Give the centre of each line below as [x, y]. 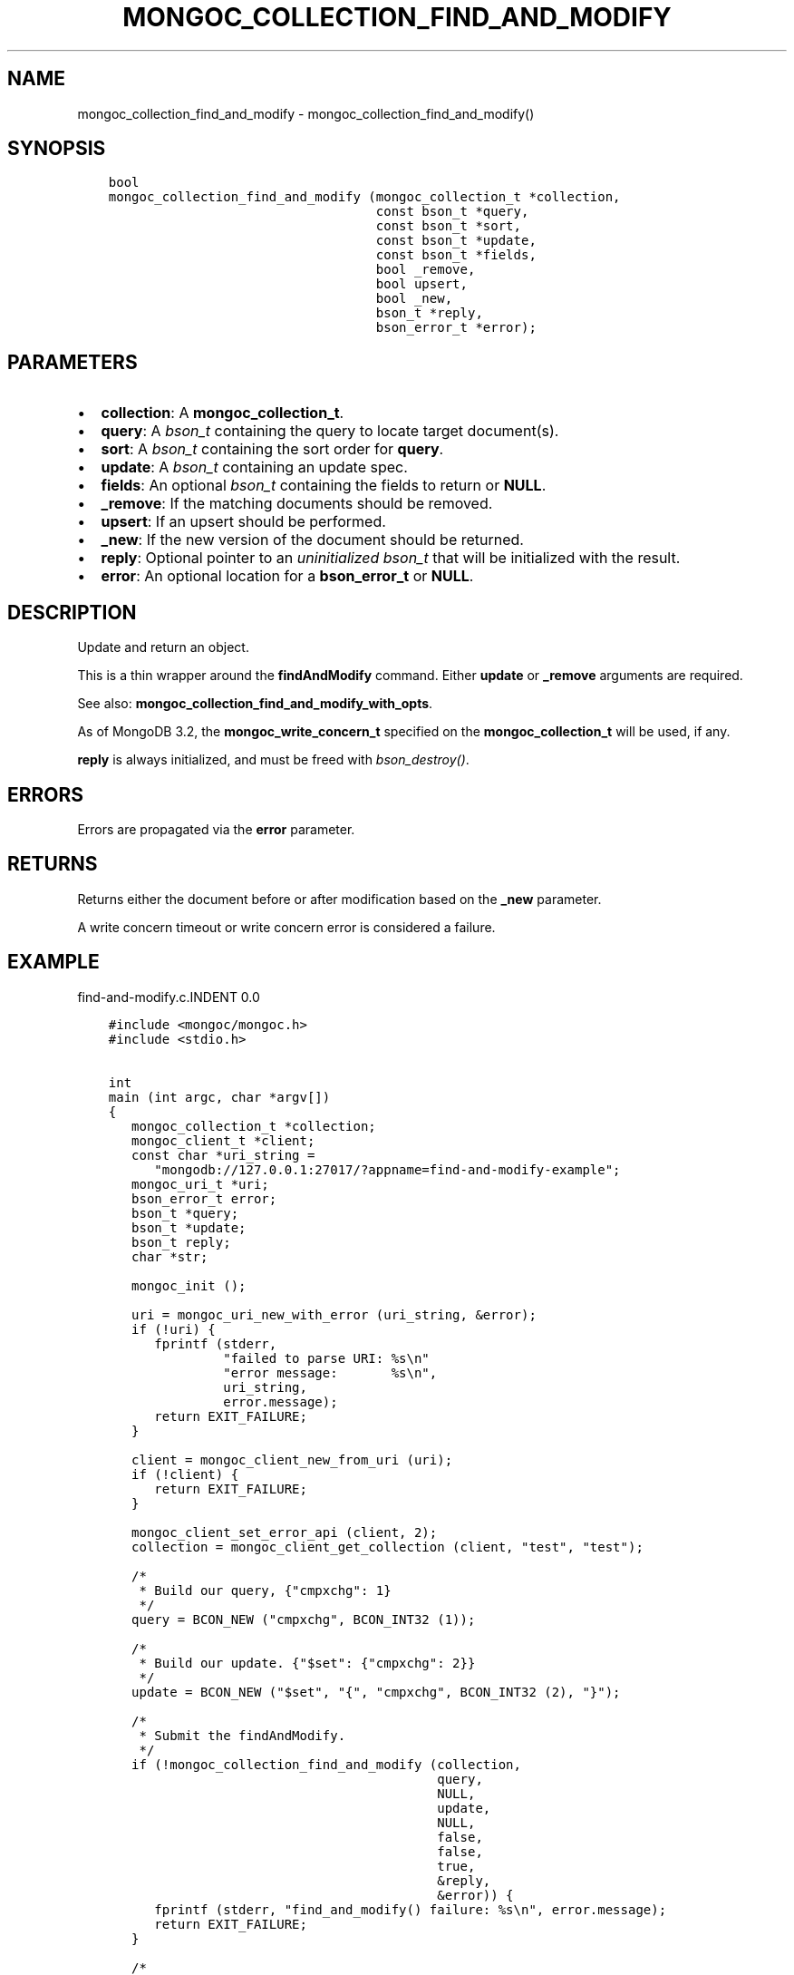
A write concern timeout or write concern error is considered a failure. [286, 927]
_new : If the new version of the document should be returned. [312, 540]
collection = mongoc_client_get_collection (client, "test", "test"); [387, 1547]
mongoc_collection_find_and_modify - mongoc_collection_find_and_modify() [306, 113]
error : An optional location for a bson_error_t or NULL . [287, 576]
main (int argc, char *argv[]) [219, 1097]
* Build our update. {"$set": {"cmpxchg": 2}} [307, 1663]
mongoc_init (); [189, 1285]
